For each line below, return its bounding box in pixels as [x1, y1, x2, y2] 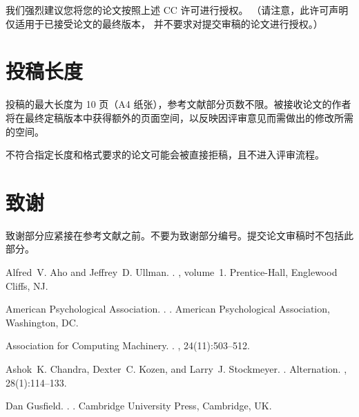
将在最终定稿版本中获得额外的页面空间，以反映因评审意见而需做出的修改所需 [6, 110, 353, 124]
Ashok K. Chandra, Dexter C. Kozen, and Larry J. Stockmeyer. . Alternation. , [6, 361, 347, 376]
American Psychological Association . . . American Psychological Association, [6, 302, 330, 316]
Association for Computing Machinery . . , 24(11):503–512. [6, 338, 250, 353]
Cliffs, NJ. [6, 278, 48, 293]
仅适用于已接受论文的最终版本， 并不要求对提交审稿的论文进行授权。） [6, 16, 323, 30]
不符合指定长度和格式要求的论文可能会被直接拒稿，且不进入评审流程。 [6, 147, 324, 162]
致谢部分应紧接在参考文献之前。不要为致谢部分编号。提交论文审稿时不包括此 [6, 228, 353, 242]
